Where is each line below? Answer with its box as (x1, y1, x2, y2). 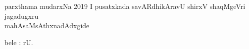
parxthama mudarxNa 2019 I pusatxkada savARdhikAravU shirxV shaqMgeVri (4, 1, 246, 11)
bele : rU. (4, 37, 33, 47)
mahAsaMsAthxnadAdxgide (4, 20, 90, 31)
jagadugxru (4, 10, 39, 21)
